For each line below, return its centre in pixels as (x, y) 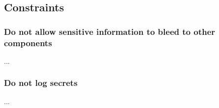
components (28, 42)
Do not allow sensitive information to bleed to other (110, 31)
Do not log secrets (41, 83)
